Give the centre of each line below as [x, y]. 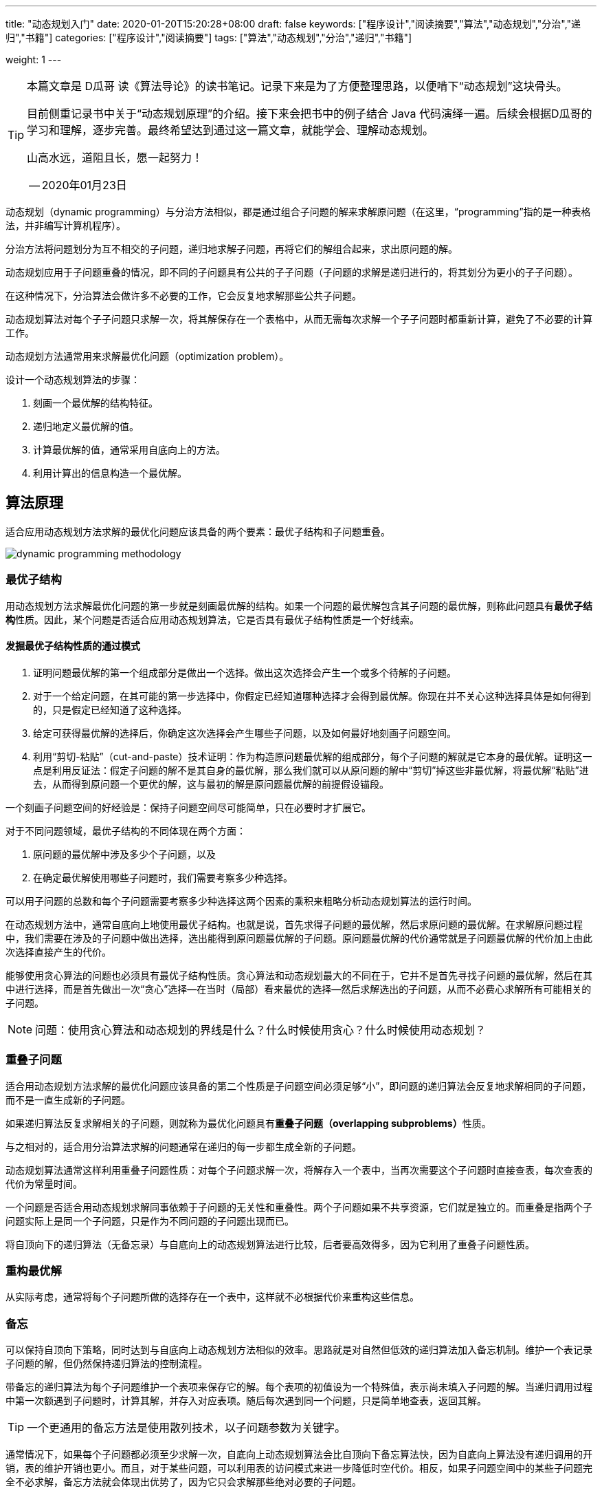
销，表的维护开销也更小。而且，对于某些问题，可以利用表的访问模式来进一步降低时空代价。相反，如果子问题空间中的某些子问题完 [299, 1468]
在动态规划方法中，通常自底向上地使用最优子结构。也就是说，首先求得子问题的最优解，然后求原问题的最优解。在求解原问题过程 [294, 924]
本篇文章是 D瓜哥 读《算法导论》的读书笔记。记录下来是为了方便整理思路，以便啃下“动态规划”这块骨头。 [297, 86]
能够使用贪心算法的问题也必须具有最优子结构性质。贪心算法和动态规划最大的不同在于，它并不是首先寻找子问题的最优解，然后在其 [299, 975]
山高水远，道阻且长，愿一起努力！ [115, 158]
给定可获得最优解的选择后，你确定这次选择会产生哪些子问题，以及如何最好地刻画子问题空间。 [245, 733]
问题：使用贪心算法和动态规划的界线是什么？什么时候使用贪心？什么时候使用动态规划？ [261, 1030]
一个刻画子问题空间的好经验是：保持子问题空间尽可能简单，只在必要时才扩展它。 [188, 807]
